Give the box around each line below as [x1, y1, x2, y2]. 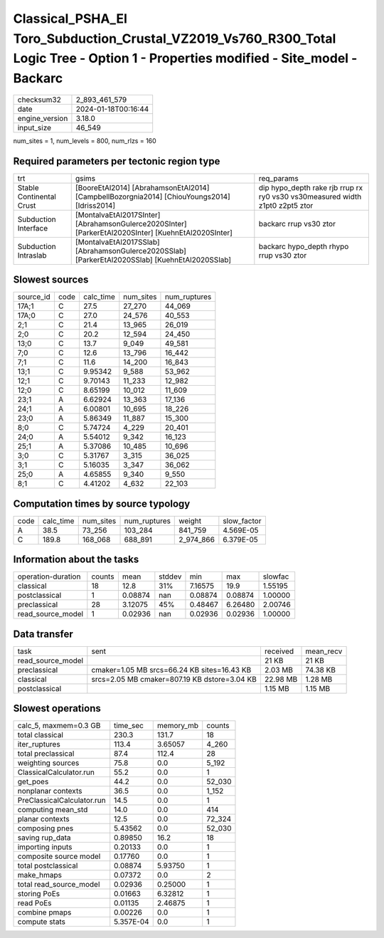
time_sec [114, 721, 144, 731]
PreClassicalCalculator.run [17, 796, 106, 806]
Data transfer [13, 628, 74, 640]
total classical [17, 730, 63, 740]
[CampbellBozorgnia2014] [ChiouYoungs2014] [75, 191, 230, 201]
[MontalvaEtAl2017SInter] [75, 210, 161, 220]
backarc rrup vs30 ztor [258, 218, 336, 228]
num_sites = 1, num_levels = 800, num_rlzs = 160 [13, 136, 156, 145]
